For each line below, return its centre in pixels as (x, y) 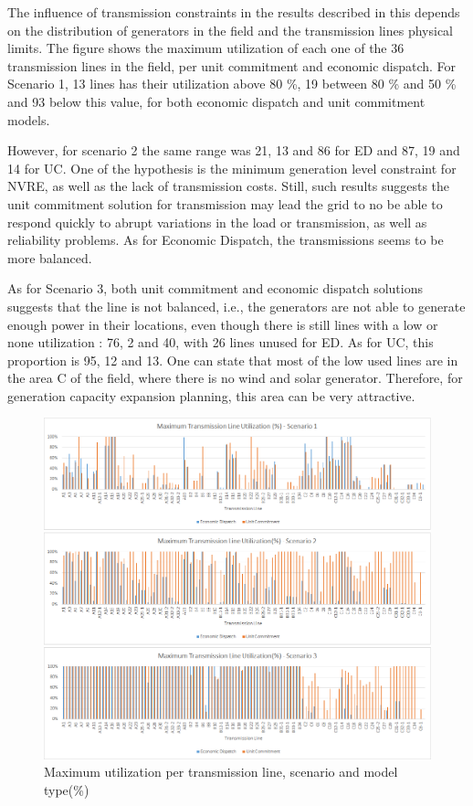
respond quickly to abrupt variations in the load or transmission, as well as (217, 222)
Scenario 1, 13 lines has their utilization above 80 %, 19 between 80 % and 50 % (232, 84)
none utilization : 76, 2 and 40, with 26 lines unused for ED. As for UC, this (221, 342)
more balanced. (50, 257)
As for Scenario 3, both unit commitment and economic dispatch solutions (215, 288)
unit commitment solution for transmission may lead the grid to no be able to (225, 203)
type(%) (67, 789)
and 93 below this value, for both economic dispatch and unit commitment (216, 101)
